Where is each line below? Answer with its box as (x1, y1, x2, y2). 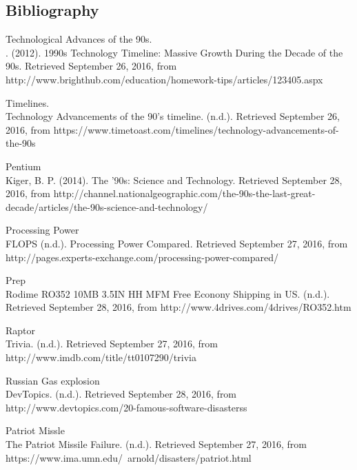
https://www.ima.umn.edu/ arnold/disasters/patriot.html (6, 450, 252, 464)
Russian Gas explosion (6, 373, 100, 387)
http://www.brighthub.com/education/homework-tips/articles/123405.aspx (6, 72, 323, 86)
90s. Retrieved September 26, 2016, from (6, 59, 177, 73)
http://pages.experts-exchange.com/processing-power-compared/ (6, 249, 278, 264)
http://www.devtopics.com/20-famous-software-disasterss (6, 400, 247, 414)
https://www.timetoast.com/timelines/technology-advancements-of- (53, 122, 339, 136)
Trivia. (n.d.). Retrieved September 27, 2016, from (6, 336, 218, 351)
